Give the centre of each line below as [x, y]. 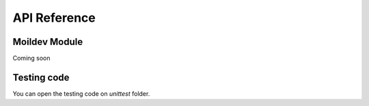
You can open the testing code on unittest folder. [81, 93]
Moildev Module [48, 42]
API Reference [54, 18]
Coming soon [31, 58]
